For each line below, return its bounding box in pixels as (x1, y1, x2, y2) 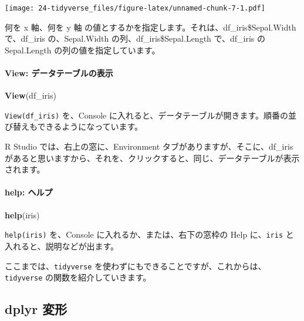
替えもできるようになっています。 (12, 120, 143, 133)
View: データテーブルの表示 (5, 67, 113, 79)
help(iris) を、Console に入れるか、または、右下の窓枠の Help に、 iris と (5, 228, 294, 241)
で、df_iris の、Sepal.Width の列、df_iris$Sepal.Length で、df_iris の (5, 32, 266, 45)
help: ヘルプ (5, 186, 53, 198)
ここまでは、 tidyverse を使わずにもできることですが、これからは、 (5, 259, 266, 272)
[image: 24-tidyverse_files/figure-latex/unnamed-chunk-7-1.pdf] (5, 4, 265, 12)
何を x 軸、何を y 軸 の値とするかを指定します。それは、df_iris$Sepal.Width (5, 21, 296, 33)
